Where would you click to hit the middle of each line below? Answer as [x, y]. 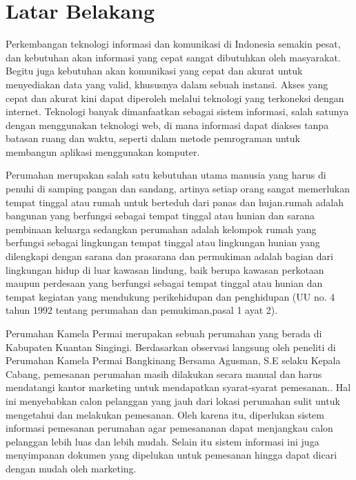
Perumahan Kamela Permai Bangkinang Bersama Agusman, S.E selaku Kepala [173, 360]
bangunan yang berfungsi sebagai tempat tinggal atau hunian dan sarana [160, 216]
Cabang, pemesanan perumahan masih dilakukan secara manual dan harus [164, 373]
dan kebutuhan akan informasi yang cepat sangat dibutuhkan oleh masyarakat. [173, 57]
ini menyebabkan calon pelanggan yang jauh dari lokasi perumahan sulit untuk [173, 400]
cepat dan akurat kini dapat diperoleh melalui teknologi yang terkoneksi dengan [175, 98]
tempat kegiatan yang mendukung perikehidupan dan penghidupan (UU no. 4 [170, 296]
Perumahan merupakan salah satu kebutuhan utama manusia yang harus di [166, 175]
